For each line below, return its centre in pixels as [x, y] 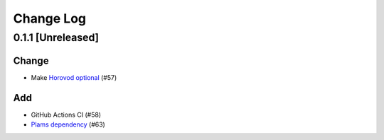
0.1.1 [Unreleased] [56, 37]
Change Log [50, 18]
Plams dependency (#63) [68, 124]
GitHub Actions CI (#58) [66, 115]
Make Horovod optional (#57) [74, 77]
